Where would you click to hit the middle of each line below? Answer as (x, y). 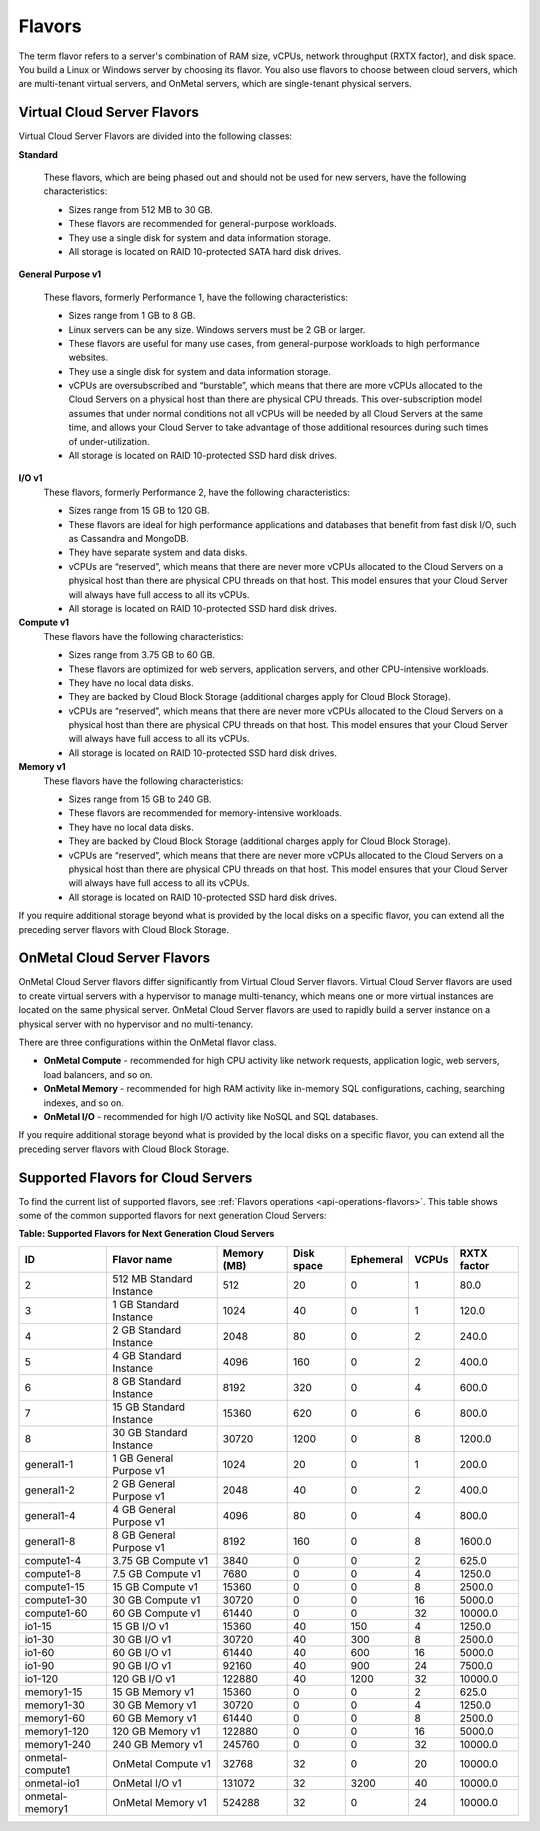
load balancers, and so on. (98, 1074)
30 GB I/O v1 (142, 1639)
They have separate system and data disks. (158, 552)
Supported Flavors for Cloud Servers (135, 1177)
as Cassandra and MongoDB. (129, 538)
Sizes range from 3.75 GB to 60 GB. (141, 655)
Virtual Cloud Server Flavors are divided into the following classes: (155, 136)
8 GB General (144, 1535)
